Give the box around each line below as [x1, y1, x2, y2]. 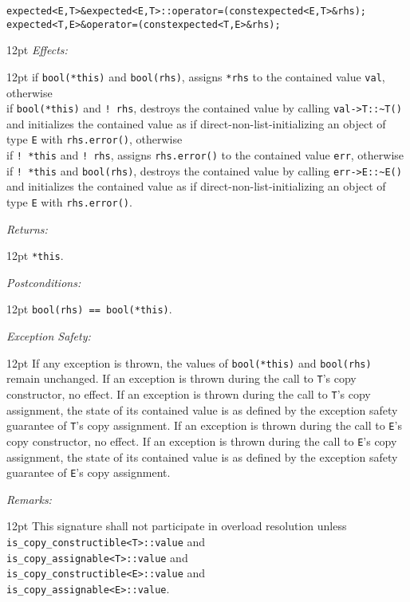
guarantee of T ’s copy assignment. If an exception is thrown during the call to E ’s [6, 417, 402, 434]
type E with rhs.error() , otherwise [6, 131, 183, 148]
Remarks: [6, 490, 52, 507]
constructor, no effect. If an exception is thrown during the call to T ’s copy [6, 386, 371, 403]
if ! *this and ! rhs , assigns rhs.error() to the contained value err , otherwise [6, 147, 404, 163]
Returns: [6, 220, 48, 237]
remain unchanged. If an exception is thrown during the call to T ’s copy [6, 370, 357, 387]
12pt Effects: [6, 41, 68, 58]
